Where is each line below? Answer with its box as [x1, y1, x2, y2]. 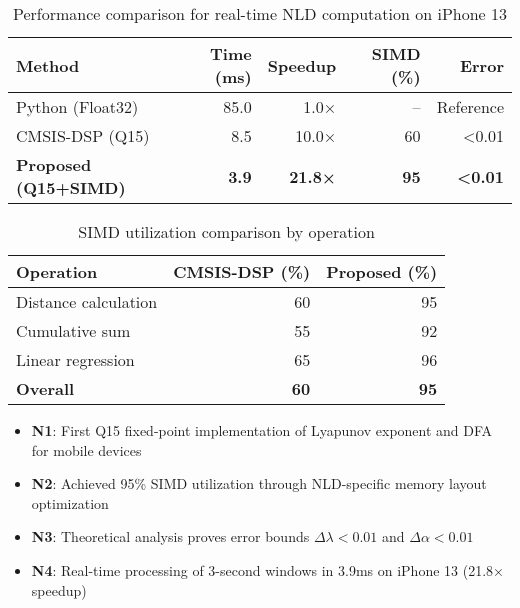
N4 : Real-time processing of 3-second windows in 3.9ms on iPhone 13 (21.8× [31, 559, 504, 580]
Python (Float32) [16, 95, 139, 118]
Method [16, 53, 80, 77]
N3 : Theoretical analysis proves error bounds [31, 526, 310, 547]
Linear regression [16, 348, 135, 371]
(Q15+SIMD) [16, 176, 126, 199]
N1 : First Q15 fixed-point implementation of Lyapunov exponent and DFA [31, 420, 493, 440]
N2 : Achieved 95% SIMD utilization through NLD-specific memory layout [31, 473, 487, 494]
